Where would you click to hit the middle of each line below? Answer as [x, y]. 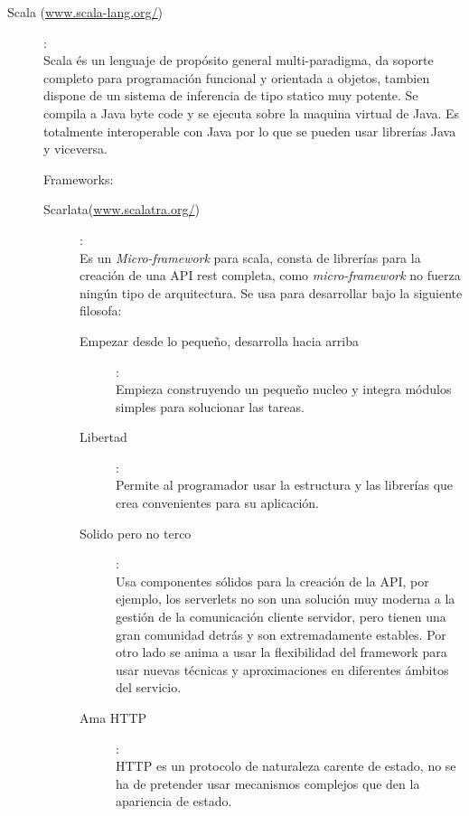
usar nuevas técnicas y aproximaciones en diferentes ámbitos [282, 669]
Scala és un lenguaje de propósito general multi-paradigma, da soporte [239, 60]
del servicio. [149, 687]
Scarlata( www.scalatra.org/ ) [122, 209]
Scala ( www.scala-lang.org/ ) [85, 12]
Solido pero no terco [136, 533]
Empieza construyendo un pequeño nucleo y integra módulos [284, 389]
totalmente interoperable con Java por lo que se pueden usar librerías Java [250, 131]
